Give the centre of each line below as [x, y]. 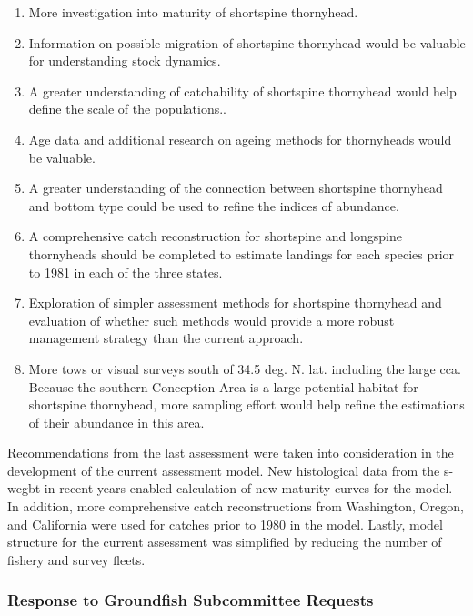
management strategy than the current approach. [166, 338]
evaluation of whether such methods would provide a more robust [211, 320]
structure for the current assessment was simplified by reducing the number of [225, 542]
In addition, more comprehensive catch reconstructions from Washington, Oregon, [236, 506]
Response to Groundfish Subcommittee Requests [191, 600]
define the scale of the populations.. [127, 109]
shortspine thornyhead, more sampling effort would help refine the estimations [247, 404]
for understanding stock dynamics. [125, 61]
